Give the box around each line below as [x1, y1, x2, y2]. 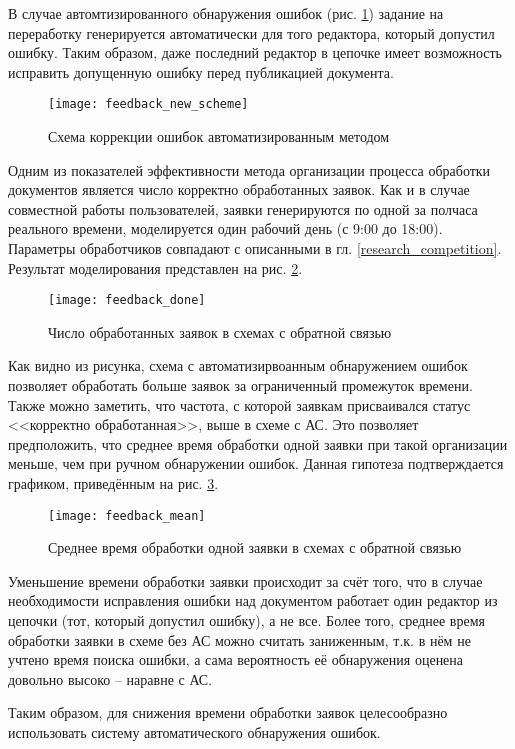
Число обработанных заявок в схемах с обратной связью [48, 321, 392, 342]
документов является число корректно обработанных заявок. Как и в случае [8, 179, 470, 200]
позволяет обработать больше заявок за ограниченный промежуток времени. [8, 375, 473, 396]
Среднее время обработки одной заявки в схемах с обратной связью [48, 537, 462, 558]
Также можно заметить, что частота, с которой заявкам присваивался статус [8, 394, 471, 415]
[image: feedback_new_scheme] [48, 97, 249, 112]
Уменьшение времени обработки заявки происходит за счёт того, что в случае [8, 570, 483, 591]
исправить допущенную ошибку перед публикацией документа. [8, 61, 394, 82]
